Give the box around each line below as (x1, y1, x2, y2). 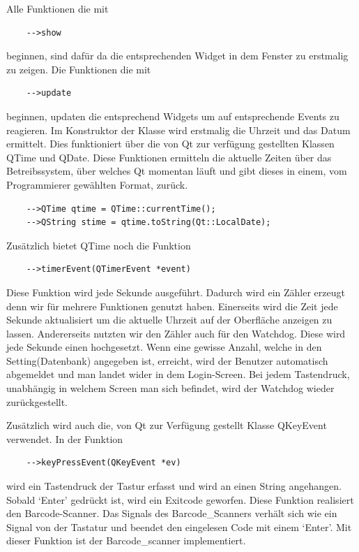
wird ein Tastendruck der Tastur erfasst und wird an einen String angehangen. (6, 479, 342, 493)
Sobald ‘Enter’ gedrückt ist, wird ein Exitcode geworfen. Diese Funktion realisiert (6, 492, 354, 507)
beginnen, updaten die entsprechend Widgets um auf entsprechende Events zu (6, 108, 339, 123)
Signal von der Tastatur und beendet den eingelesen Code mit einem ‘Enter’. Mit (6, 519, 352, 534)
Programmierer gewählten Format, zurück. (6, 177, 188, 191)
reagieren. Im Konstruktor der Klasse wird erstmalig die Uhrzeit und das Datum (6, 122, 351, 137)
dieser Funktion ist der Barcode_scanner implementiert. (6, 533, 246, 548)
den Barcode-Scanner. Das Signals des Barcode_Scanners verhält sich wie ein (6, 506, 337, 521)
